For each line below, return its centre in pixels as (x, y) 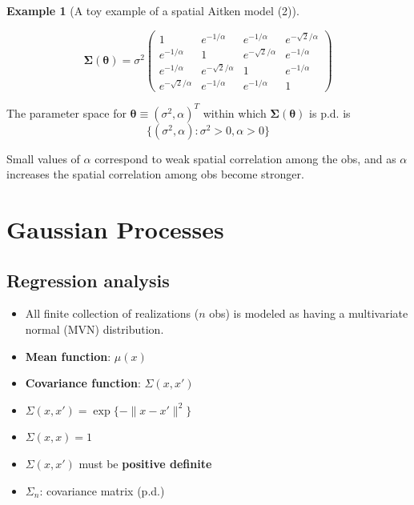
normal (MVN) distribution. (94, 329)
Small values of (43, 158)
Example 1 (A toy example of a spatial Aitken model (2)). (153, 10)
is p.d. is (330, 112)
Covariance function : (83, 383)
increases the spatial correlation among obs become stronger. (155, 174)
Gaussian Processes (115, 229)
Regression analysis (88, 280)
